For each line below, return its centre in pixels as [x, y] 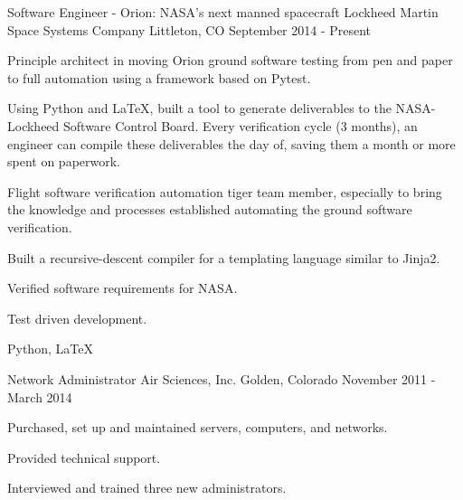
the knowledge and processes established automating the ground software [210, 209]
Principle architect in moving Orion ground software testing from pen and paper [230, 60]
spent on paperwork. [64, 161]
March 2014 [40, 396]
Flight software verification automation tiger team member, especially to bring [225, 191]
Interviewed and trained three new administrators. [147, 488]
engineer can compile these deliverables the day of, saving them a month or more [231, 143]
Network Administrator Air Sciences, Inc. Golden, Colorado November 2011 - [222, 378]
